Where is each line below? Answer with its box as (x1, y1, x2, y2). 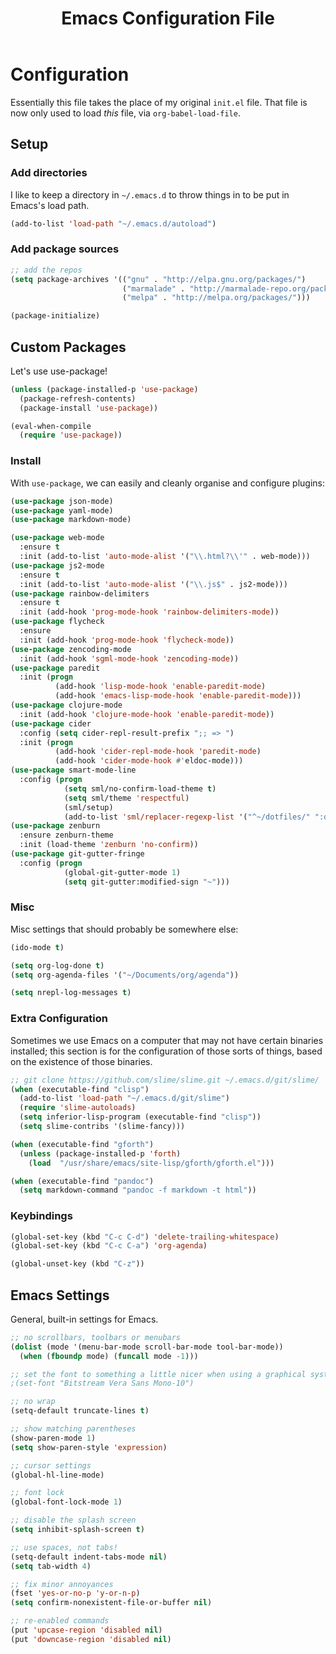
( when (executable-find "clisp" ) (10, 1084, 150, 1094)
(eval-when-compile (10, 421, 92, 431)
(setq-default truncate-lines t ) (10, 1406, 150, 1416)
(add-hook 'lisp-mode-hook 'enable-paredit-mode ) (54, 682, 267, 692)
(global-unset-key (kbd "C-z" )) (10, 1259, 145, 1269)
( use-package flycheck (10, 617, 105, 627)
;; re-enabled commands (10, 1616, 110, 1626)
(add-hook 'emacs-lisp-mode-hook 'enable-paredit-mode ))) (54, 691, 302, 701)
